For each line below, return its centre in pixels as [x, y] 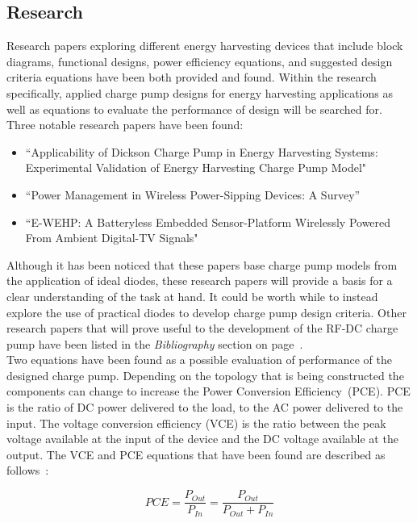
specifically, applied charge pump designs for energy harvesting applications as [200, 92]
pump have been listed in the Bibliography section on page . [155, 343]
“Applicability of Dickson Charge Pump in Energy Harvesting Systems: [202, 151]
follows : [28, 470]
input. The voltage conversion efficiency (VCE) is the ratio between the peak [196, 423]
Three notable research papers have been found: [125, 125]
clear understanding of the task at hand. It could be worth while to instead [192, 296]
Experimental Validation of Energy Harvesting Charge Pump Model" [196, 167]
